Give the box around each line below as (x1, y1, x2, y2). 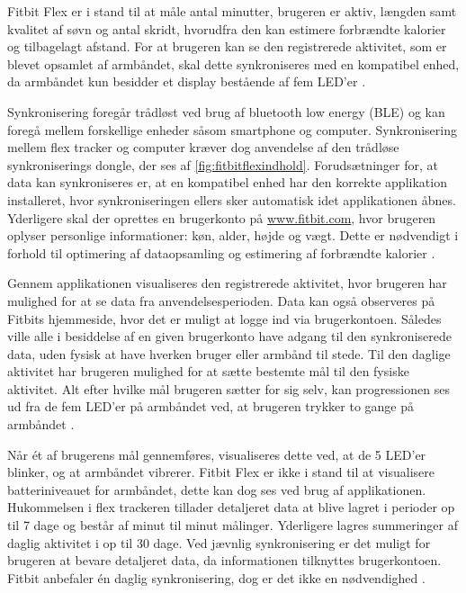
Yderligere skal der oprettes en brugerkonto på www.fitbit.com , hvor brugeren (7, 208, 436, 227)
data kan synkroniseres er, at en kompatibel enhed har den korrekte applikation (7, 173, 447, 192)
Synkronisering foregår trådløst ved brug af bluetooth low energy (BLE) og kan (7, 102, 445, 121)
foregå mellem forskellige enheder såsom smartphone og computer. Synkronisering (7, 120, 457, 139)
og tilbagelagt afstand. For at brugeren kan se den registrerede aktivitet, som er (7, 37, 447, 56)
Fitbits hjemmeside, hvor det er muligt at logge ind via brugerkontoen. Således (7, 309, 442, 328)
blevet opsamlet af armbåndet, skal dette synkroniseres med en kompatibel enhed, (7, 54, 460, 73)
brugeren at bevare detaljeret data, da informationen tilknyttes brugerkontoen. (7, 551, 442, 570)
